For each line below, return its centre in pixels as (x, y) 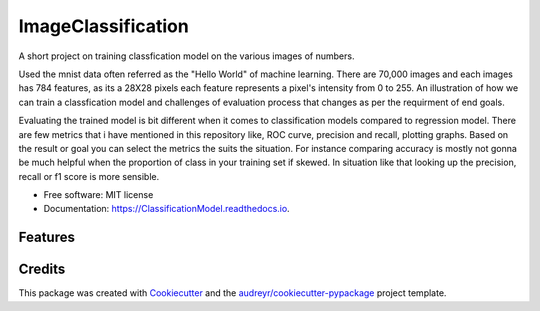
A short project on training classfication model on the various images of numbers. (186, 56)
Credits (42, 269)
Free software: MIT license (98, 195)
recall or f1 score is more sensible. (89, 176)
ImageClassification (103, 26)
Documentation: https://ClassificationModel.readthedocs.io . (166, 209)
